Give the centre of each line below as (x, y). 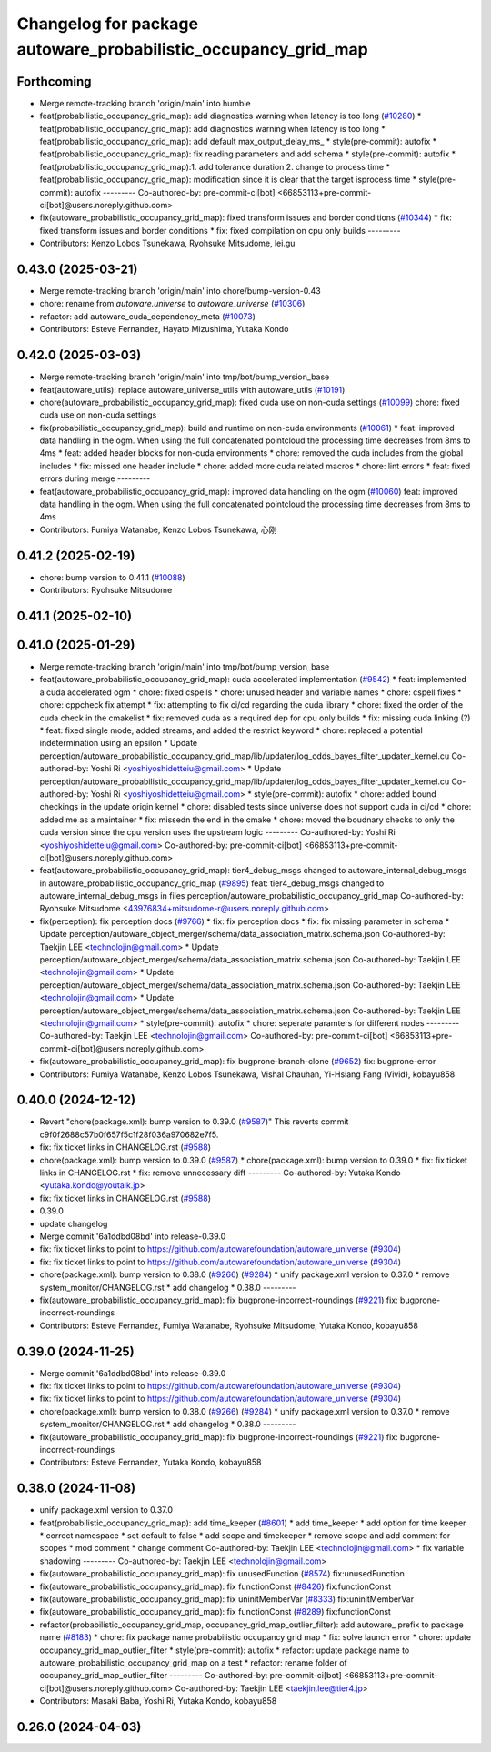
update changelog (74, 1223)
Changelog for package (108, 24)
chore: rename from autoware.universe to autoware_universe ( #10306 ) (172, 304)
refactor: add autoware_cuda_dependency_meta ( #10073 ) (148, 316)
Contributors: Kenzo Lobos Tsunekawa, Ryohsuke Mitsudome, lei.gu (167, 243)
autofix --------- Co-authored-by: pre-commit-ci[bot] (175, 192)
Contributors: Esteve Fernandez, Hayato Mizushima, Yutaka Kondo (164, 329)
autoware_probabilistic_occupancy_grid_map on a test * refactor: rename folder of (193, 1662)
